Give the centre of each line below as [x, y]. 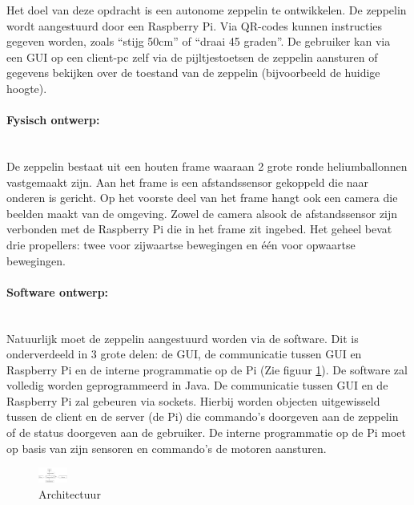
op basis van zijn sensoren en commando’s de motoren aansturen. [167, 448]
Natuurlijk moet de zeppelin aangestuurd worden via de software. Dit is [183, 338]
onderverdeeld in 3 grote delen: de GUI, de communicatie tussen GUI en [184, 354]
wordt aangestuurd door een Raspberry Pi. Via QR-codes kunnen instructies [195, 25]
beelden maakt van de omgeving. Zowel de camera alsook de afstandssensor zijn [202, 213]
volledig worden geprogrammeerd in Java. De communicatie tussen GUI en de [197, 385]
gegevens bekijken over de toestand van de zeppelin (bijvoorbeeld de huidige [193, 73]
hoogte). [27, 88]
